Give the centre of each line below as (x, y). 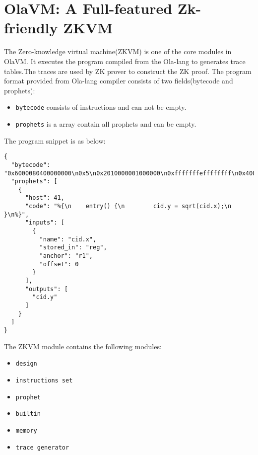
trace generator (42, 447)
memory (26, 430)
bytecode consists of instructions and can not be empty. (101, 107)
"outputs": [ (46, 289)
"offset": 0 (59, 264)
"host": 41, (45, 198)
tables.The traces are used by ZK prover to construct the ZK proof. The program (128, 71)
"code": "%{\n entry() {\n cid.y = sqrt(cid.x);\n (128, 206)
